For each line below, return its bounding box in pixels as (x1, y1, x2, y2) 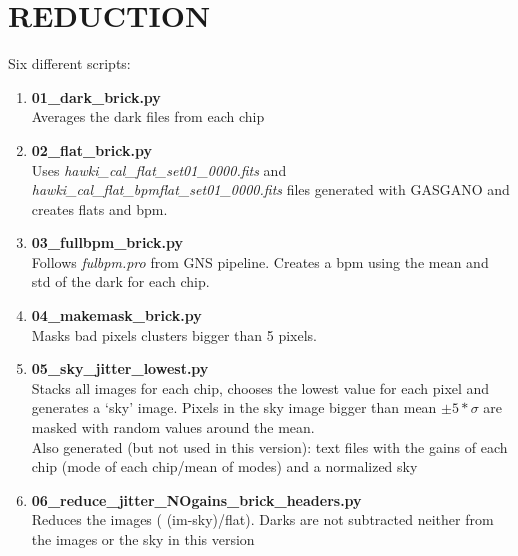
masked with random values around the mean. (31, 417, 315, 438)
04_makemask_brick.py (31, 305, 202, 326)
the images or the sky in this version (31, 529, 255, 549)
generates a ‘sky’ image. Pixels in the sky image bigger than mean (31, 397, 437, 418)
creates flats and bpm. (31, 198, 168, 219)
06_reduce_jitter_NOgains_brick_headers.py (31, 489, 362, 510)
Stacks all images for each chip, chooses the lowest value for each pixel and (31, 377, 490, 398)
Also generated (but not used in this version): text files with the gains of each (31, 436, 508, 457)
